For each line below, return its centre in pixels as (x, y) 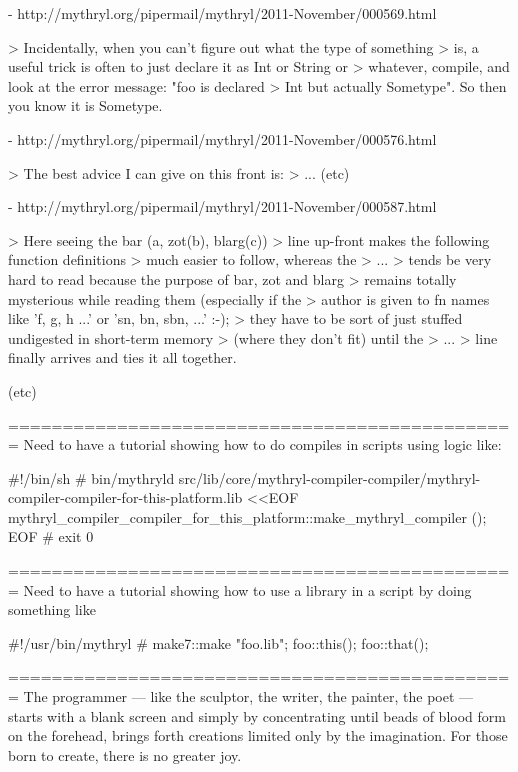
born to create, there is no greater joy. (125, 754)
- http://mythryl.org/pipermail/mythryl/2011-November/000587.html (222, 206)
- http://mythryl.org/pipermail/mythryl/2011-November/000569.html (222, 13)
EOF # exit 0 (51, 536)
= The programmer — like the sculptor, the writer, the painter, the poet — (241, 696)
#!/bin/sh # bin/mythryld (91, 477)
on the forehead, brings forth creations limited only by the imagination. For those (258, 735)
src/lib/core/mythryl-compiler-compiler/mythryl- (329, 477)
